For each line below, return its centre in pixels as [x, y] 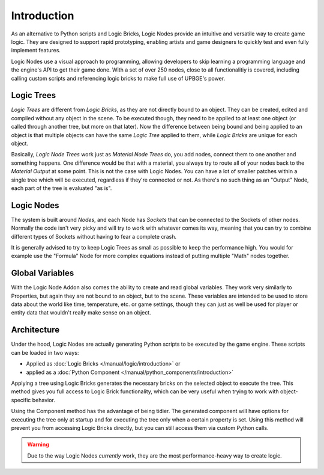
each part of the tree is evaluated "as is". [61, 188]
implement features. [36, 51]
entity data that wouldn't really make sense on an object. [81, 313]
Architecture [35, 330]
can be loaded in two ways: [45, 352]
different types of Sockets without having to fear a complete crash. [94, 236]
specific [21, 400]
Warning [38, 444]
